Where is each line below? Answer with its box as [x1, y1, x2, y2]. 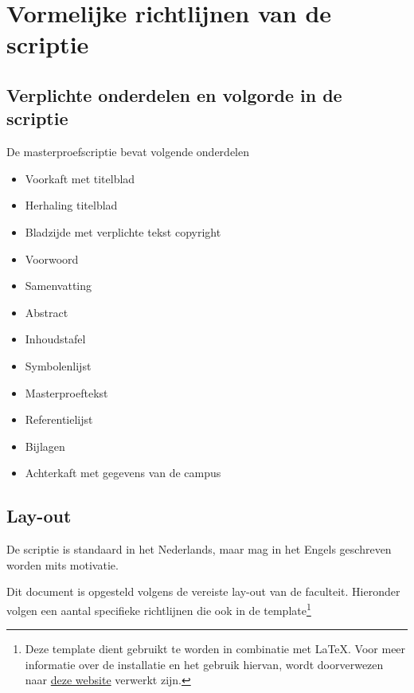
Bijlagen [25, 437, 65, 454]
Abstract [25, 303, 68, 320]
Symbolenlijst [25, 357, 92, 374]
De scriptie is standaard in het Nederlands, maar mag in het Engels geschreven [6, 541, 392, 558]
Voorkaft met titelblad [25, 170, 135, 186]
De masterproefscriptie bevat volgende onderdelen [6, 143, 250, 160]
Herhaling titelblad [25, 197, 118, 213]
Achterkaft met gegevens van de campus [25, 464, 221, 481]
